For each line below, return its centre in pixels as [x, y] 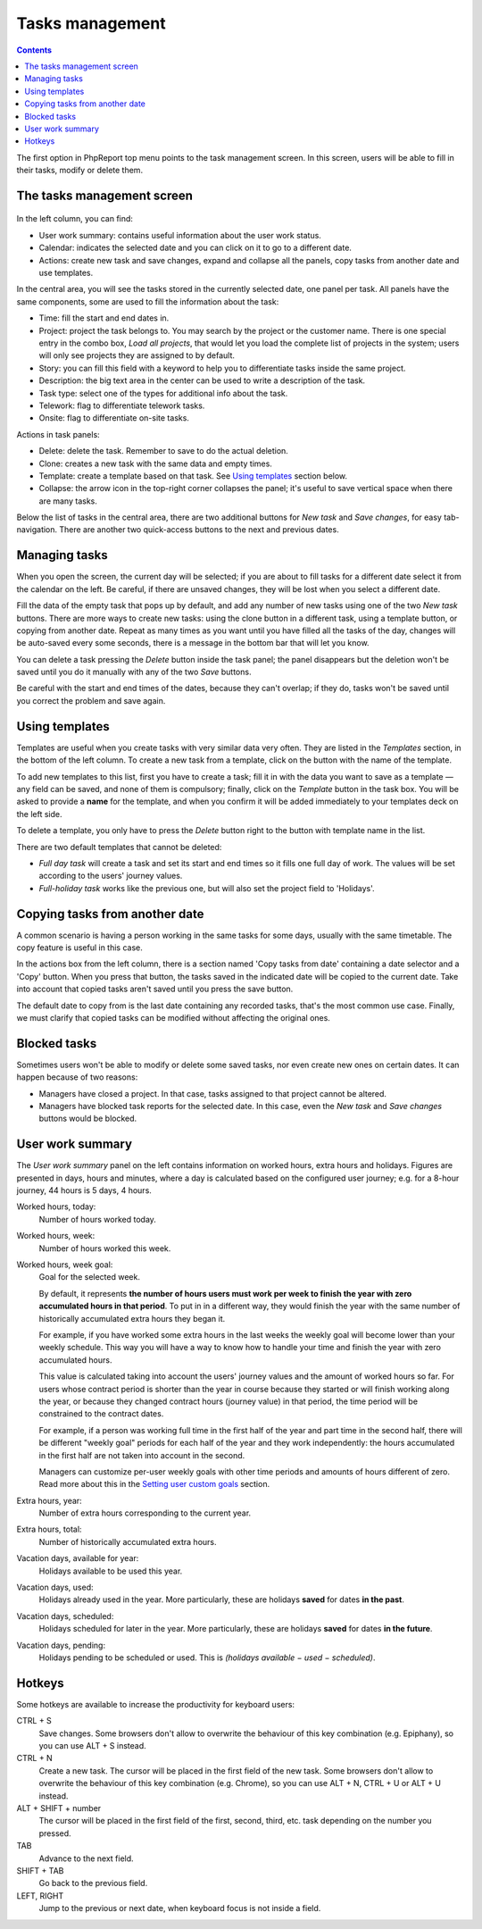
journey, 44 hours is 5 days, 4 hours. [84, 1190]
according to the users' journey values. [111, 876]
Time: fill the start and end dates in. [104, 318]
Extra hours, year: [49, 1500]
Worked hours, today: [56, 1207]
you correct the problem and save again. [91, 700]
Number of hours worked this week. [105, 1248]
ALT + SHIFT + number [59, 1808]
